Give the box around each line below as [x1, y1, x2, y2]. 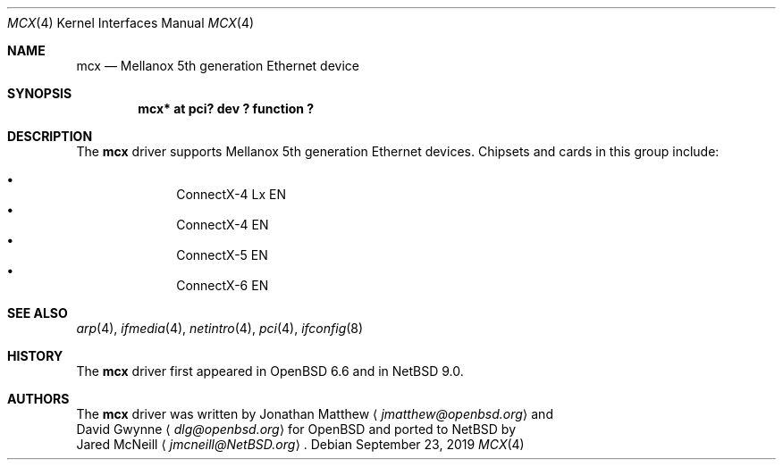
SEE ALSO [7, 305, 68, 321]
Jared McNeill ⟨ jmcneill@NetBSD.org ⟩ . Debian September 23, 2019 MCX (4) [76, 437, 525, 452]
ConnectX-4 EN [176, 217, 269, 232]
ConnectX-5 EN [176, 247, 268, 263]
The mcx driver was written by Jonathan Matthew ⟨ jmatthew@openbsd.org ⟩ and [76, 406, 553, 421]
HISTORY [7, 348, 63, 363]
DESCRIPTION [7, 129, 93, 144]
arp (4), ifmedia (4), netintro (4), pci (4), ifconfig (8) [76, 321, 364, 336]
